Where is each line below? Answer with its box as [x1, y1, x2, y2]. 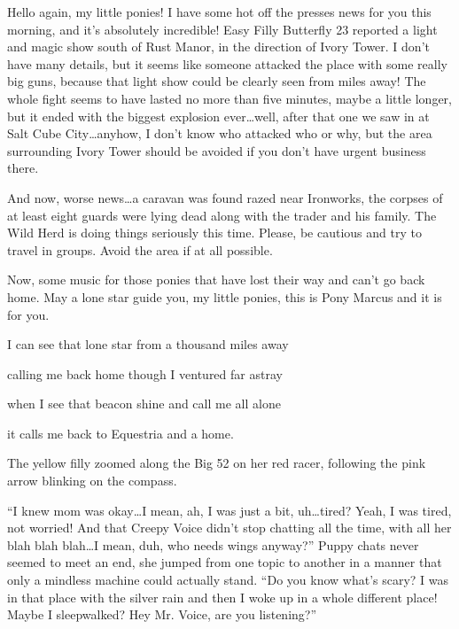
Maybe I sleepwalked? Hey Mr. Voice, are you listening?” [7, 605, 317, 624]
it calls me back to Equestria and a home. [7, 423, 234, 442]
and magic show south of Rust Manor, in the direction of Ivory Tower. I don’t [7, 37, 430, 56]
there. [7, 159, 39, 177]
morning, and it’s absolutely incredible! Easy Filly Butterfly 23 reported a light [7, 19, 438, 38]
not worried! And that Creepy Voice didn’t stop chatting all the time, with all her [7, 518, 452, 537]
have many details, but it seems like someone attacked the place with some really [7, 54, 447, 73]
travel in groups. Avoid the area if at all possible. [7, 240, 273, 259]
